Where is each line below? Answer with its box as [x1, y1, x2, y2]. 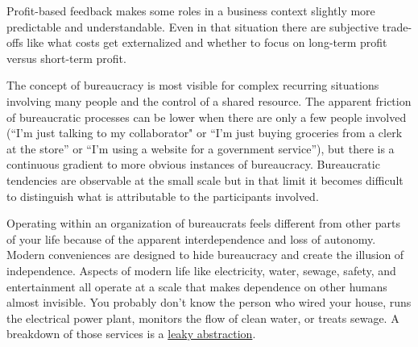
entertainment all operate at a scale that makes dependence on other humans [6, 278, 387, 295]
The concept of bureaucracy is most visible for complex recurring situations [6, 77, 379, 94]
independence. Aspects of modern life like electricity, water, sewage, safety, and [6, 261, 396, 278]
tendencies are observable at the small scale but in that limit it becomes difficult [6, 171, 404, 188]
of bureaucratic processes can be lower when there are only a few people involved [6, 108, 407, 125]
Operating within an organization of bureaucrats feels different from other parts [6, 215, 401, 232]
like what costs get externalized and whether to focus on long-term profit [27, 34, 387, 51]
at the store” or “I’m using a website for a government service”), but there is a [6, 140, 395, 157]
